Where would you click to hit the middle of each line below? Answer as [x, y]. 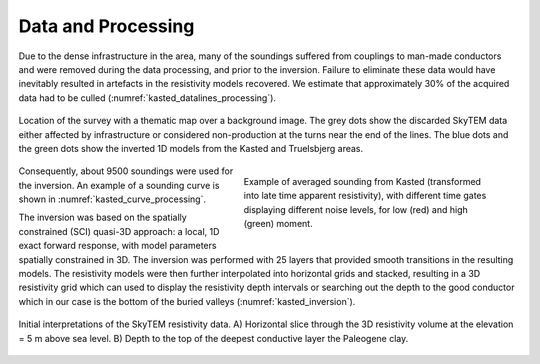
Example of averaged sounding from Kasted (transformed [362, 182]
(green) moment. [278, 224]
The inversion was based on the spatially [102, 217]
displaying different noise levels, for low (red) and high [356, 209]
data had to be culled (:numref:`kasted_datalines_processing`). [147, 97]
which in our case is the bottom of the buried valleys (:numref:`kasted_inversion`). [187, 301]
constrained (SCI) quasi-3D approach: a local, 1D [119, 231]
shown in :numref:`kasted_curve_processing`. [112, 199]
